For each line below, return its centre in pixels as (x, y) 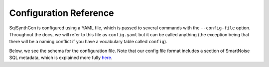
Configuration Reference (62, 13)
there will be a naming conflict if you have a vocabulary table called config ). (88, 42)
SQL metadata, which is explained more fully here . (61, 58)
